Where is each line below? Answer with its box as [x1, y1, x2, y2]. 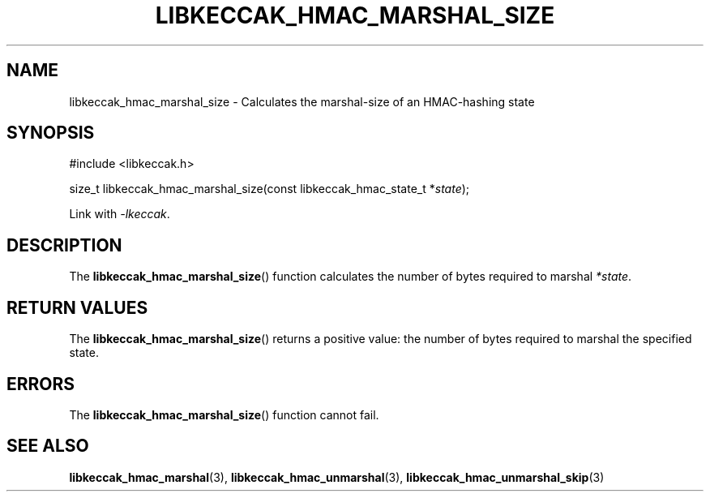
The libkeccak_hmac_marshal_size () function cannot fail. [69, 407, 379, 422]
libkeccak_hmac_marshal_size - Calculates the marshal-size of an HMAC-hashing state [69, 94, 535, 109]
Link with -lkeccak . [69, 207, 170, 221]
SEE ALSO [6, 436, 89, 457]
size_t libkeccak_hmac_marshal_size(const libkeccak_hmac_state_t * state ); [69, 182, 470, 196]
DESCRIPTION [6, 234, 122, 255]
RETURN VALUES [6, 297, 148, 318]
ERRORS [6, 373, 75, 394]
